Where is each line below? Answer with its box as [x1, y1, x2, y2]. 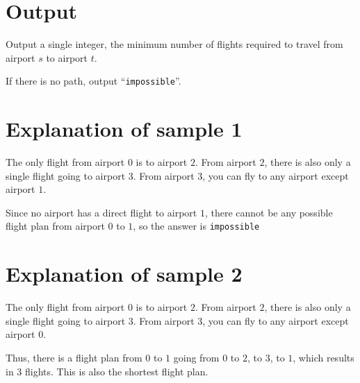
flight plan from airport [6, 219, 105, 233]
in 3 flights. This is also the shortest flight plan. [6, 364, 208, 378]
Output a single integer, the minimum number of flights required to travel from [6, 37, 343, 51]
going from [173, 350, 220, 365]
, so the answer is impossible [133, 219, 260, 233]
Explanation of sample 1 [6, 114, 243, 143]
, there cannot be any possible [204, 205, 333, 219]
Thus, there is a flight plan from [6, 350, 142, 365]
